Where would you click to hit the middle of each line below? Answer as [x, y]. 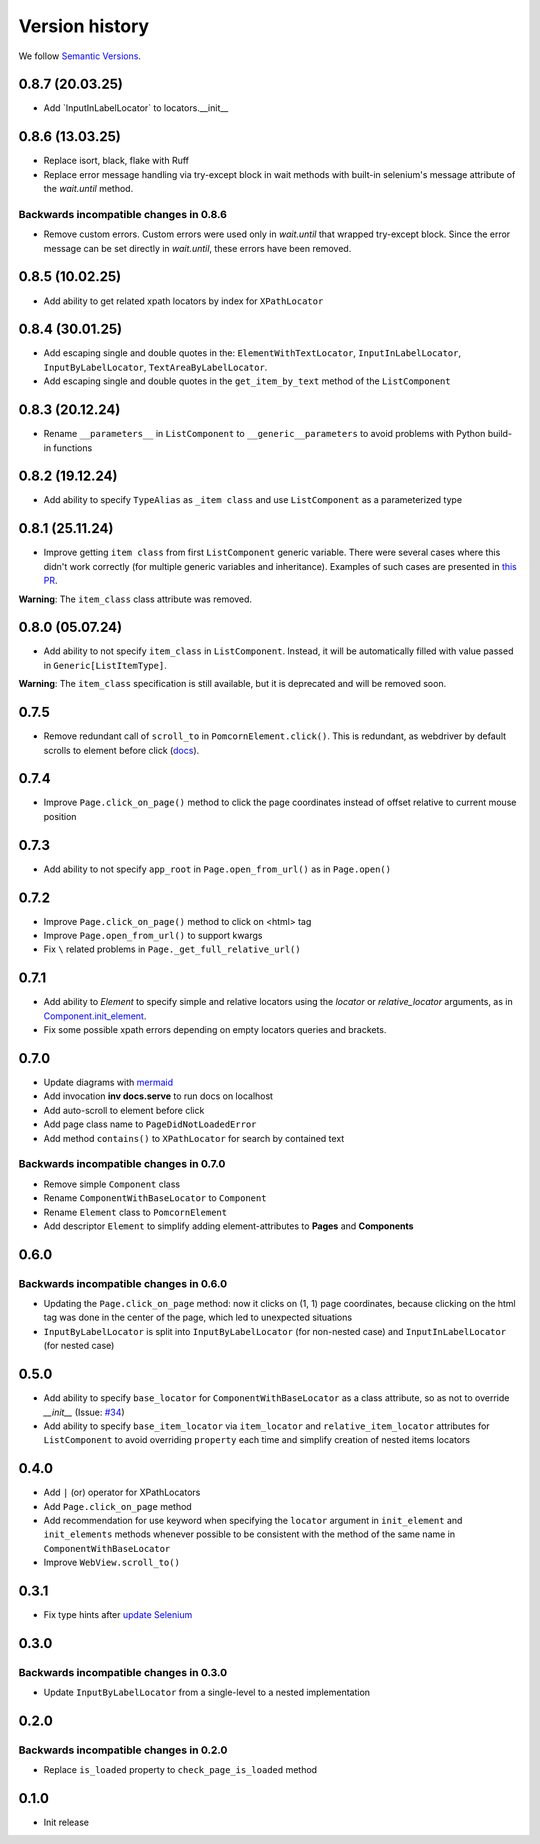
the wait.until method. [88, 189]
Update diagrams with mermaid [108, 1082]
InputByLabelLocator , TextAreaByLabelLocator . [155, 367]
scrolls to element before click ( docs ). [121, 750]
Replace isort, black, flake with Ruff [116, 161]
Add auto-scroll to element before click [124, 1110]
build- [500, 434]
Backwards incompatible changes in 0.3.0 [123, 1672]
